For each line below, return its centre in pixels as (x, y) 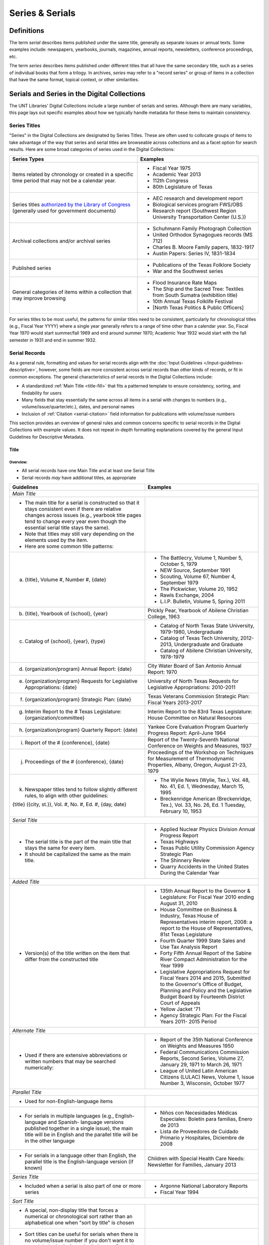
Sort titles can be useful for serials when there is (81, 1234)
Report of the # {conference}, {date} (67, 743)
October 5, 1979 (179, 564)
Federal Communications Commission (204, 1052)
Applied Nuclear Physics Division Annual (208, 829)
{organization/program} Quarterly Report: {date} (81, 730)
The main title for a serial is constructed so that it (82, 503)
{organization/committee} (55, 718)
